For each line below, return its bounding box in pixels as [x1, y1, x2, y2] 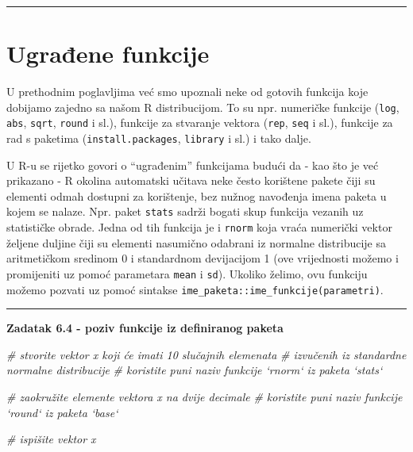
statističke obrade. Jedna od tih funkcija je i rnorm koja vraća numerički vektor [6, 219, 392, 236]
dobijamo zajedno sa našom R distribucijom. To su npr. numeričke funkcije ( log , [6, 98, 399, 115]
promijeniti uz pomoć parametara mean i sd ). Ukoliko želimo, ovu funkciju [6, 265, 368, 282]
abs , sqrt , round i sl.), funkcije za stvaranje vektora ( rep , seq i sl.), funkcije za [6, 114, 393, 131]
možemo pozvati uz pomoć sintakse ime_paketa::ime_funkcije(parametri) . [6, 281, 384, 297]
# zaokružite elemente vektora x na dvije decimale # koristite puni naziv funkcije [6, 389, 403, 405]
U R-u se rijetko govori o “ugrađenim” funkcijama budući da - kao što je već [6, 156, 379, 173]
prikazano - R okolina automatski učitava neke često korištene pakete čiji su [6, 172, 376, 189]
